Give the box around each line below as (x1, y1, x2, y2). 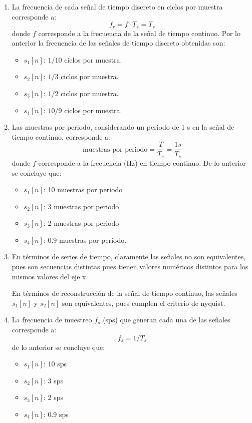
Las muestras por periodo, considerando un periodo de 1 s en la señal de (12, 122, 234, 132)
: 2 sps (43, 392, 63, 402)
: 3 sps (43, 375, 63, 385)
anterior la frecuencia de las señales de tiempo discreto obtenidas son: (12, 38, 225, 48)
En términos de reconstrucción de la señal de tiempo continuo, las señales (12, 288, 237, 298)
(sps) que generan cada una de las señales (103, 314, 230, 325)
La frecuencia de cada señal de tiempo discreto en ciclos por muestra (12, 2, 223, 12)
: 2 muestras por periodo (43, 218, 119, 228)
